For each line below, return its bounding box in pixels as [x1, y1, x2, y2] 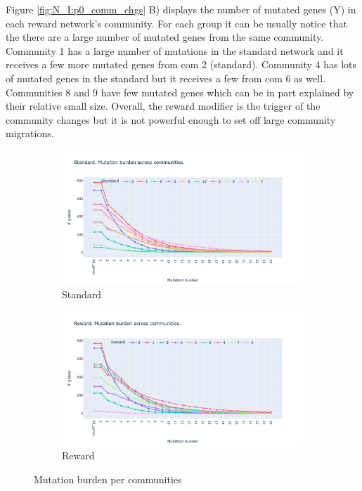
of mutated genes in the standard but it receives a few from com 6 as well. [6, 70, 325, 85]
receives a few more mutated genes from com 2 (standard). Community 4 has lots [6, 57, 357, 72]
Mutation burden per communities [34, 471, 182, 486]
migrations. [6, 126, 54, 141]
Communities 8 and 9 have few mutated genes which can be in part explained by [6, 84, 354, 99]
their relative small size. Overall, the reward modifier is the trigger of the [6, 98, 321, 113]
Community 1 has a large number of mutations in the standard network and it [6, 43, 344, 58]
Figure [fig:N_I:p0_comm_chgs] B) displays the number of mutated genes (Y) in [6, 2, 356, 16]
